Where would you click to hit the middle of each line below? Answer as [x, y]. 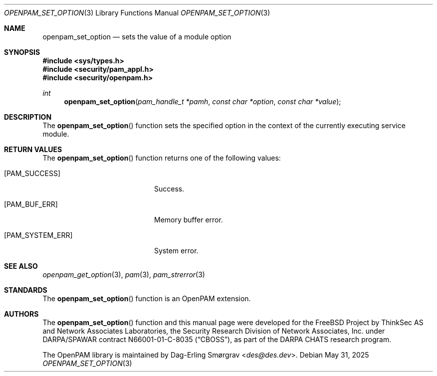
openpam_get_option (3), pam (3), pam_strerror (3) [124, 275]
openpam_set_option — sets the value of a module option [137, 37]
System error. [176, 251]
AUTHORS [21, 314]
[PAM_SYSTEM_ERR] [38, 235]
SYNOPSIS [22, 52]
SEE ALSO [21, 266]
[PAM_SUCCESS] [32, 173]
